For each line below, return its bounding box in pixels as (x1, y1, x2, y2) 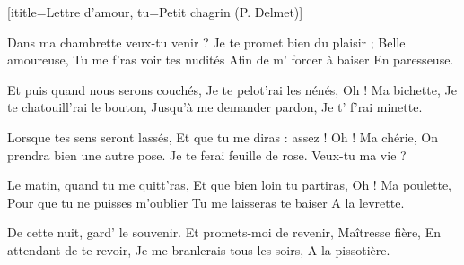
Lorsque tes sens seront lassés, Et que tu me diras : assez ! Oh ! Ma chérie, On (7, 127, 439, 146)
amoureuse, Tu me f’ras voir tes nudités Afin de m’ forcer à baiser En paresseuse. (7, 50, 454, 69)
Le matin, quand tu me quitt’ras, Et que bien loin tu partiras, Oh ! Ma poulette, (7, 175, 451, 194)
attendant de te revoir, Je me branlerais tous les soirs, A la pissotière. (7, 240, 390, 259)
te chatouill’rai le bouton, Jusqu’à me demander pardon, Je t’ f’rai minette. (7, 98, 423, 116)
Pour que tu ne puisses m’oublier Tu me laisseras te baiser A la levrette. (7, 192, 405, 211)
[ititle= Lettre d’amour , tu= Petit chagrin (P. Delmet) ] (7, 3, 303, 21)
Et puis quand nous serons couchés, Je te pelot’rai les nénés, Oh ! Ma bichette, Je (7, 80, 457, 98)
